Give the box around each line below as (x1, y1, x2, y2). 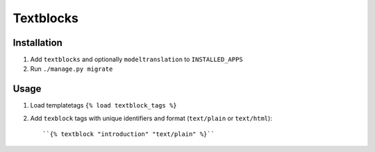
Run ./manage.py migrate (30, 65, 113, 73)
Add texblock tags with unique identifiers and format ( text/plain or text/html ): (30, 114, 272, 122)
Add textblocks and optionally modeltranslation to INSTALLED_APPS (30, 56, 243, 64)
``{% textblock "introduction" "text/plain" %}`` (42, 130, 215, 138)
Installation (12, 37, 62, 49)
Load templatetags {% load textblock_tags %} (30, 101, 177, 110)
